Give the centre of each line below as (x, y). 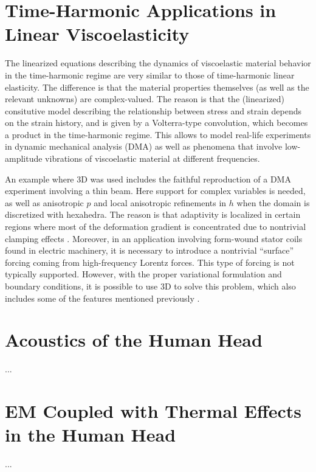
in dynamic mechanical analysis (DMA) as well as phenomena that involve (144, 146)
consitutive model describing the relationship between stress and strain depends (153, 110)
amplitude (24, 158)
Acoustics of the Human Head (134, 340)
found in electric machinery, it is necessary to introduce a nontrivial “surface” (149, 250)
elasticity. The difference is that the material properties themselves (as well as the (157, 87)
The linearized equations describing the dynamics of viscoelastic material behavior (158, 63)
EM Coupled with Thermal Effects (153, 411)
